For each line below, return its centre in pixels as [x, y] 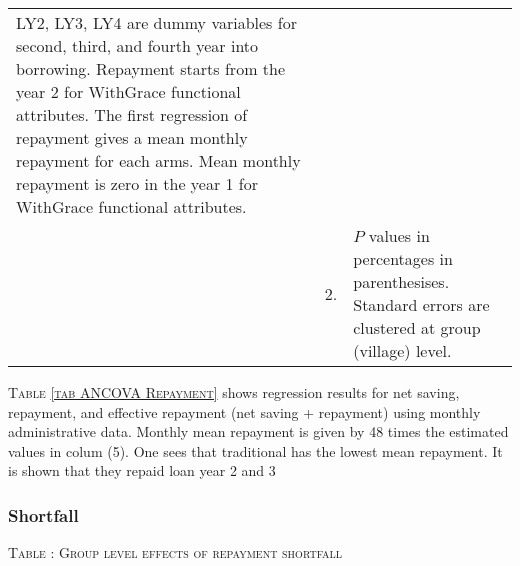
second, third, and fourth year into [137, 45]
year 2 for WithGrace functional [128, 91]
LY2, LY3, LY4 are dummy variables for [156, 22]
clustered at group [417, 327]
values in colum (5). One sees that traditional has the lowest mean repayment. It [255, 450]
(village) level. [402, 350]
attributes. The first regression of [132, 114]
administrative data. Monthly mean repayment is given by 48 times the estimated [258, 431]
